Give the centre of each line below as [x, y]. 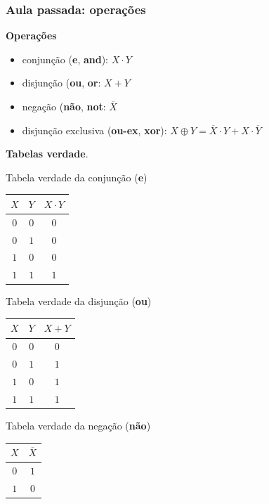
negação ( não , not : [64, 106]
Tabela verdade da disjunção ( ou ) [79, 301]
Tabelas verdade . [47, 154]
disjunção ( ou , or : [61, 83]
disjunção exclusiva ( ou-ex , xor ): [94, 130]
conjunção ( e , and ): [65, 59]
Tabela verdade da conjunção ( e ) [77, 177]
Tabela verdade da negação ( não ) [78, 425]
